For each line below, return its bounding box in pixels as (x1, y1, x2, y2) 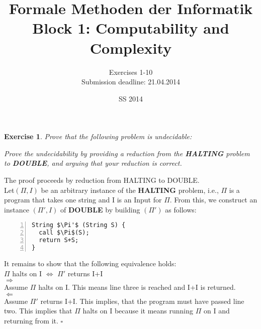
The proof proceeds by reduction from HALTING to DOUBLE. (4, 175, 200, 185)
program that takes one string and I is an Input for (4, 194, 162, 205)
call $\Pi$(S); (39, 229, 90, 237)
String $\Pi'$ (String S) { (32, 222, 126, 229)
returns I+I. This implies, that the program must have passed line (40, 295, 244, 306)
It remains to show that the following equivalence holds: (4, 258, 177, 268)
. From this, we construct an (169, 194, 257, 205)
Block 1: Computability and (32, 18, 229, 38)
